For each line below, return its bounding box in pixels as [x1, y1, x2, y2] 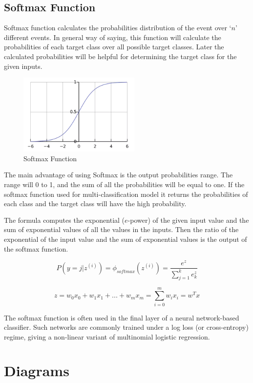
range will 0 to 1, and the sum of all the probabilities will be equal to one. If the [4, 179, 245, 189]
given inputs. [4, 61, 42, 71]
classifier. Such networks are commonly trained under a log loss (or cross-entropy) [4, 322, 249, 332]
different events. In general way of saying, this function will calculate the [4, 32, 221, 42]
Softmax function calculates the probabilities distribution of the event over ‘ [4, 22, 232, 33]
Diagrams [4, 360, 69, 380]
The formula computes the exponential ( [4, 214, 125, 225]
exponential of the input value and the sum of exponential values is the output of [4, 234, 247, 244]
